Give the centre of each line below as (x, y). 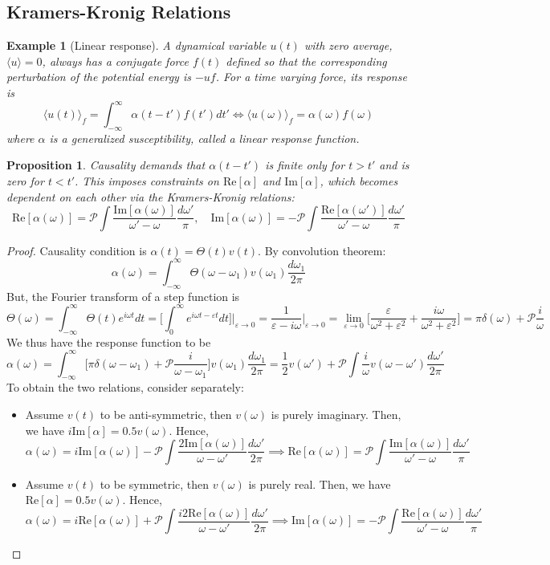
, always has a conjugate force (115, 61)
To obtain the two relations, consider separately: (125, 387)
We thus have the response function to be (109, 341)
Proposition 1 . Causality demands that (106, 165)
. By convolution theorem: (322, 250)
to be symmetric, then (155, 484)
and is (394, 165)
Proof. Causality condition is (77, 250)
